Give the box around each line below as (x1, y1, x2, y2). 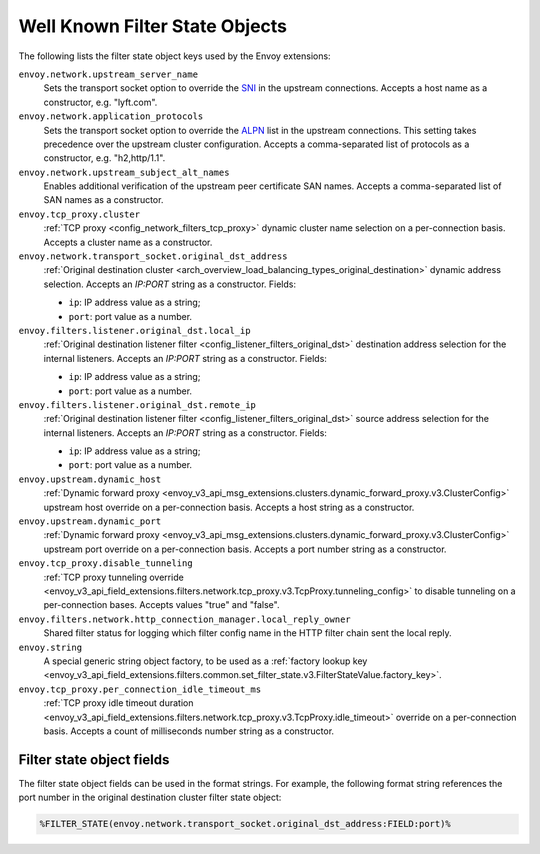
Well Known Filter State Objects (18, 15, 288, 37)
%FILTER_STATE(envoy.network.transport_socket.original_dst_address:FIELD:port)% (39, 818, 452, 830)
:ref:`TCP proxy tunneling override (43, 571, 184, 583)
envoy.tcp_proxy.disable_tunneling (18, 558, 194, 569)
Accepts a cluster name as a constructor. (43, 236, 213, 248)
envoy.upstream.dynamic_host (18, 473, 162, 485)
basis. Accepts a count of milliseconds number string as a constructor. (43, 725, 335, 737)
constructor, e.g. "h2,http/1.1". (43, 152, 166, 164)
